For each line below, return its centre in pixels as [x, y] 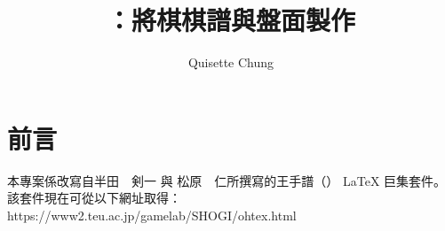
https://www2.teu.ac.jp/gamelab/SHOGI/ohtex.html [152, 215]
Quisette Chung [231, 62]
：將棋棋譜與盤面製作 [230, 20]
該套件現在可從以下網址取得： [94, 198]
